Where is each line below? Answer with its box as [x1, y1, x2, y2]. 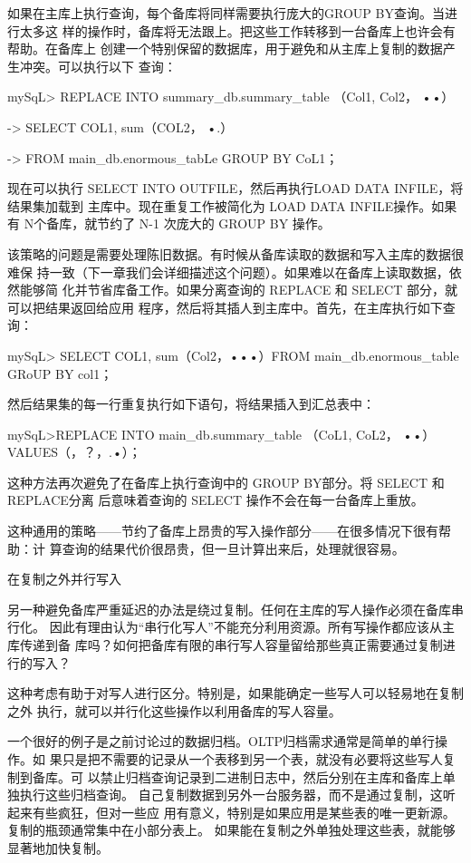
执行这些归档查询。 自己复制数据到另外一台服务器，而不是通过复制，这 [19, 785, 443, 804]
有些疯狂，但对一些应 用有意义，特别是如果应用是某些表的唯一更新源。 [32, 802, 456, 821]
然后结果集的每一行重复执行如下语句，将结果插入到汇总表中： [7, 394, 375, 413]
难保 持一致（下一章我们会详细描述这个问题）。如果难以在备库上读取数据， [7, 262, 449, 281]
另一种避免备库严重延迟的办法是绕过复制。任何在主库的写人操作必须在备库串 [7, 599, 464, 618]
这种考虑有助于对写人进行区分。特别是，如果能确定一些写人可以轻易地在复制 [7, 684, 464, 703]
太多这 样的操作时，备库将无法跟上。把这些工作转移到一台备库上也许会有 [19, 21, 456, 40]
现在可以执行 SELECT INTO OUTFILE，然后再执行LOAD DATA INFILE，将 [7, 179, 464, 198]
